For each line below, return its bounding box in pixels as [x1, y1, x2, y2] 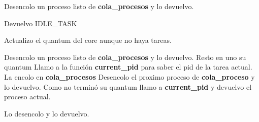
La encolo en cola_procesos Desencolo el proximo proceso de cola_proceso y [4, 71, 255, 82]
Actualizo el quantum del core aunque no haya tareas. [4, 35, 172, 45]
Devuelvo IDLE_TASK [4, 18, 77, 28]
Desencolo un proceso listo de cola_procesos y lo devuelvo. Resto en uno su [4, 51, 246, 62]
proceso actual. [4, 91, 51, 102]
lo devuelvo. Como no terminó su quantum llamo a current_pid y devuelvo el [4, 81, 252, 92]
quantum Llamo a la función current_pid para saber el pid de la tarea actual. [4, 62, 252, 72]
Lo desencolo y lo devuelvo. [4, 108, 89, 118]
